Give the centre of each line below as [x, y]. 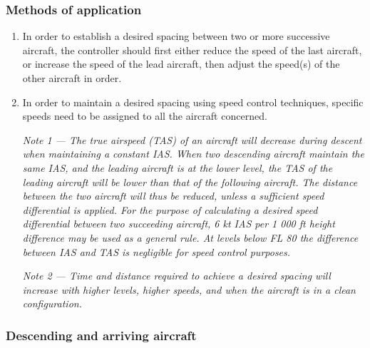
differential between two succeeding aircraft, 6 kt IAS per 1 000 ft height [179, 224]
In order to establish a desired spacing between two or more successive [176, 36]
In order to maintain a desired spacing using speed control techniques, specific [193, 102]
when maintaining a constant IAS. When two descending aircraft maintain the [193, 154]
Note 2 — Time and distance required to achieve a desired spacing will [176, 276]
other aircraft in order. [72, 78]
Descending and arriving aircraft [101, 335]
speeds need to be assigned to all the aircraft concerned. [145, 116]
